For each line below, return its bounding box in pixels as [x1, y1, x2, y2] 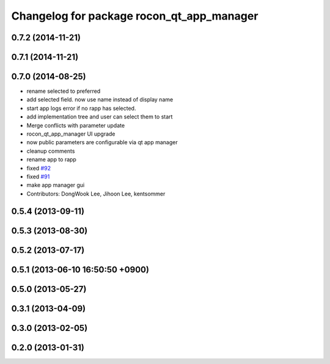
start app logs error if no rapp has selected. [26, 104, 136, 112]
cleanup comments [26, 147, 75, 155]
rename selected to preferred [26, 87, 101, 95]
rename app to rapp [26, 156, 76, 163]
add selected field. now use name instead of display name [26, 96, 174, 103]
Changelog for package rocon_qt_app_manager [11, 9, 258, 23]
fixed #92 [26, 164, 51, 172]
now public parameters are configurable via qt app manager [26, 139, 178, 146]
